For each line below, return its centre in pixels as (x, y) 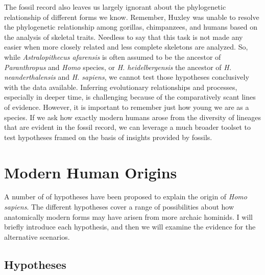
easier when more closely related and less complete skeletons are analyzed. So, (126, 47)
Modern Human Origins (91, 172)
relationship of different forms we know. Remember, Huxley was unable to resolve (132, 17)
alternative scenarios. (37, 236)
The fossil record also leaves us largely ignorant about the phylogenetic (115, 7)
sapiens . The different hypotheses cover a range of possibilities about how (119, 207)
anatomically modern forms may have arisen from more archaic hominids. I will (128, 216)
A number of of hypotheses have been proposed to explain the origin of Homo (126, 197)
